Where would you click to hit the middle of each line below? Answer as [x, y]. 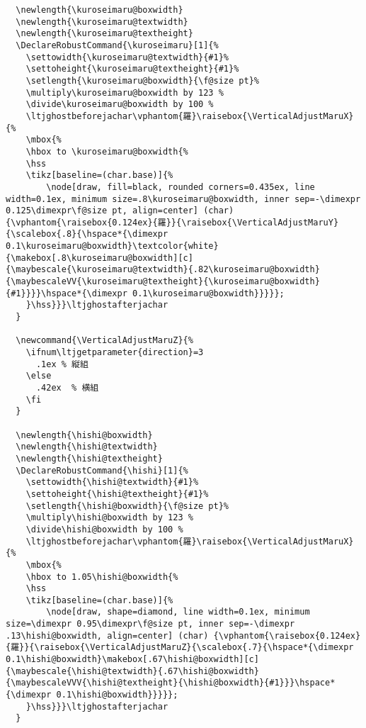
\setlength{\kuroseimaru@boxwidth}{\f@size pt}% [142, 80]
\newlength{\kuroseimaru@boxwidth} [99, 10]
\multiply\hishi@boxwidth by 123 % [109, 518]
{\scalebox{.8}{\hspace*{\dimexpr [87, 234]
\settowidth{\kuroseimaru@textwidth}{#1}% [127, 57]
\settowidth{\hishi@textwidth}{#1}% [112, 482]
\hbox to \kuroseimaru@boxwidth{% [107, 151]
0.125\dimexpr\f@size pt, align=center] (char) [120, 211]
